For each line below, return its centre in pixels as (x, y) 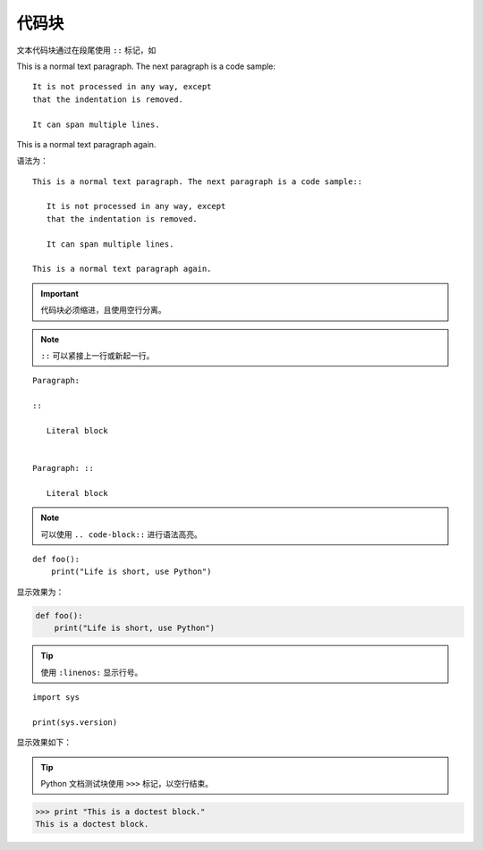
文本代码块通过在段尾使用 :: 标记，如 (86, 50)
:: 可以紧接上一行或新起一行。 (97, 355)
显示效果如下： (44, 743)
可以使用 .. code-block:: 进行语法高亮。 (122, 534)
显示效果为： (40, 592)
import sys (56, 697)
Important (60, 293)
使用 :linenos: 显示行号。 (92, 672)
